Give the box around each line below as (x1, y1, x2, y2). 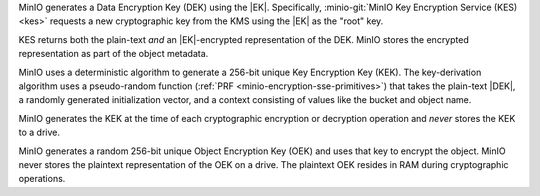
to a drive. (18, 126, 60, 139)
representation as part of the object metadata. (18, 48, 209, 60)
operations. (18, 173, 66, 185)
